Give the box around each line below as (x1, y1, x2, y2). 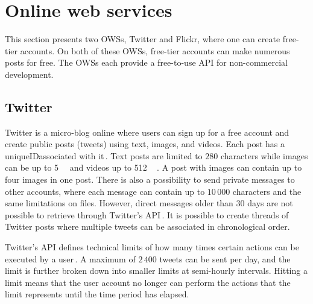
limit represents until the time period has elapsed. (5, 288, 189, 300)
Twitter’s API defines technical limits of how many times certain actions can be (5, 241, 299, 253)
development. (5, 68, 54, 80)
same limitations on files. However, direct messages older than (5, 197, 233, 209)
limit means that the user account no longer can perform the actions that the (5, 276, 291, 288)
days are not (247, 197, 293, 209)
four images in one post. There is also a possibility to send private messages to (5, 173, 295, 186)
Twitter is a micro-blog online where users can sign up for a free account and (5, 125, 289, 138)
